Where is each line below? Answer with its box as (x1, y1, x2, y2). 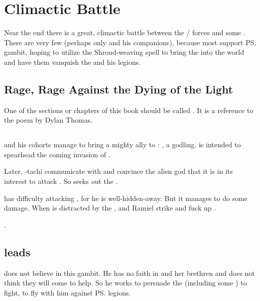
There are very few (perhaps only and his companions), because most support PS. (4, 37, 256, 47)
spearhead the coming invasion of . (4, 149, 110, 159)
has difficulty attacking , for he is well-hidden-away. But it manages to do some (4, 192, 248, 203)
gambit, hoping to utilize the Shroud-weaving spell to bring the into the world (4, 47, 244, 57)
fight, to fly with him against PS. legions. (4, 287, 131, 297)
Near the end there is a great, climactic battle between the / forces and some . (4, 27, 245, 38)
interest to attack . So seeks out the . (4, 176, 118, 186)
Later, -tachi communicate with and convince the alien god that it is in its (4, 166, 233, 176)
